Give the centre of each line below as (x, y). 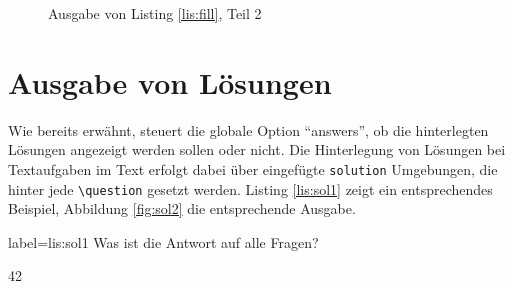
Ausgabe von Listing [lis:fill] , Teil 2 (155, 13)
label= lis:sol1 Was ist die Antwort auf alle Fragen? (163, 241)
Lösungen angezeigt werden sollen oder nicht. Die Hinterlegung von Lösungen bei (257, 149)
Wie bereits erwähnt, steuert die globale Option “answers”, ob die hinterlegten (248, 129)
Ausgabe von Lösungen (170, 81)
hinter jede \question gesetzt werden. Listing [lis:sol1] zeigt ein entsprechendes (250, 188)
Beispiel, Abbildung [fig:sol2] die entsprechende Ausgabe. (182, 208)
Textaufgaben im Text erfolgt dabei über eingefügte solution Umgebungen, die (253, 168)
